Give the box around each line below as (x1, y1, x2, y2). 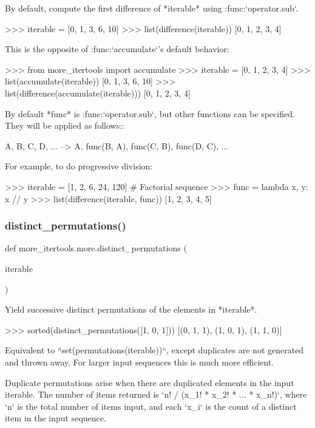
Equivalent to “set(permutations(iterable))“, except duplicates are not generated (5, 344, 304, 356)
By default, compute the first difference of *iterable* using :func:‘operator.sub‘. (5, 2, 298, 14)
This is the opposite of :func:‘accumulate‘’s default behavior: (5, 42, 229, 55)
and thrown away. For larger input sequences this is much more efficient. (5, 355, 274, 368)
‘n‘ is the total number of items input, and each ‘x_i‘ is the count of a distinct (5, 399, 297, 412)
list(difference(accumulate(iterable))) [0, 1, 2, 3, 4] (5, 86, 191, 99)
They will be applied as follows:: (5, 119, 124, 132)
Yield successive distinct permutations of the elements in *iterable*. (5, 303, 257, 316)
